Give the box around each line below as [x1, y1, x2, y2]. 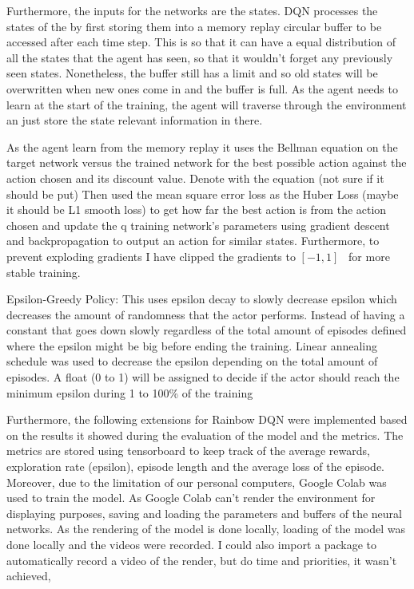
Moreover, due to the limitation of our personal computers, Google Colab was [6, 473, 387, 490]
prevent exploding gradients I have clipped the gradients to [6, 247, 296, 264]
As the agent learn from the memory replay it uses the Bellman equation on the [6, 138, 398, 155]
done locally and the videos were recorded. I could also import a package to [6, 536, 377, 552]
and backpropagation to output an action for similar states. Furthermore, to [6, 232, 380, 249]
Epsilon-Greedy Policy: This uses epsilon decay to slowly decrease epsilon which [6, 291, 397, 307]
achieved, [6, 567, 51, 584]
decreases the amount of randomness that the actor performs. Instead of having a [6, 306, 405, 322]
